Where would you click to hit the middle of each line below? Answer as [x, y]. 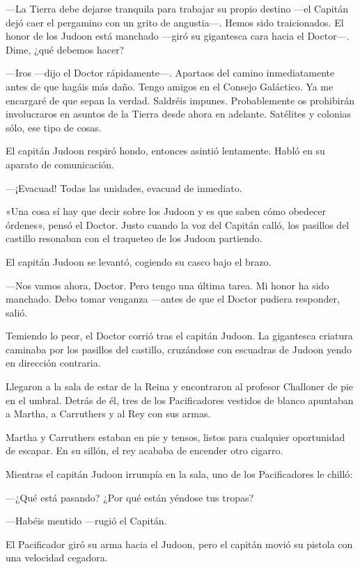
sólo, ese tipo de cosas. [54, 127]
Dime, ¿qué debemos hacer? [65, 49]
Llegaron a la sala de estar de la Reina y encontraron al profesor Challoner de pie [180, 386]
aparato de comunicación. [60, 164]
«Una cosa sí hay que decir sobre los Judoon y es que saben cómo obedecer [166, 211]
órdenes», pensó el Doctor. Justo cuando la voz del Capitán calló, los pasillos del [178, 224]
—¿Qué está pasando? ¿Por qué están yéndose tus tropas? [130, 497]
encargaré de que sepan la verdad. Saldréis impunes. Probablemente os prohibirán [180, 100]
